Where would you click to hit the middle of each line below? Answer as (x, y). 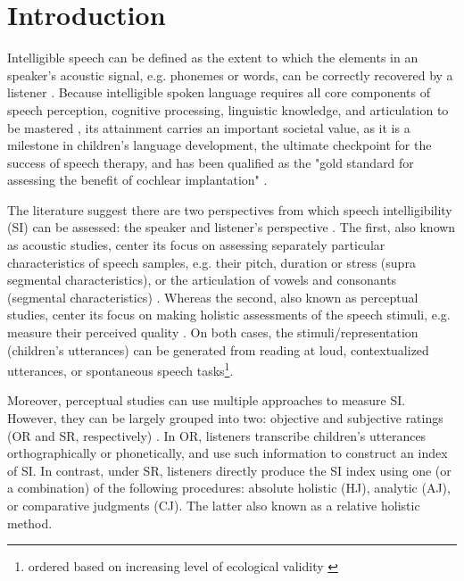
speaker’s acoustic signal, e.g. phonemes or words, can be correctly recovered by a (230, 75)
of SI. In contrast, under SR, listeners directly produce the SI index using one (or (229, 470)
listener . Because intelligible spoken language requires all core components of (219, 92)
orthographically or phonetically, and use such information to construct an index (228, 453)
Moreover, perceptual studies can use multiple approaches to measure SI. (207, 400)
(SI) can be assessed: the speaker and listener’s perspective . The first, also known (232, 227)
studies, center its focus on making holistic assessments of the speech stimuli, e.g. (229, 315)
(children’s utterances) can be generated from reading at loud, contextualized (218, 349)
